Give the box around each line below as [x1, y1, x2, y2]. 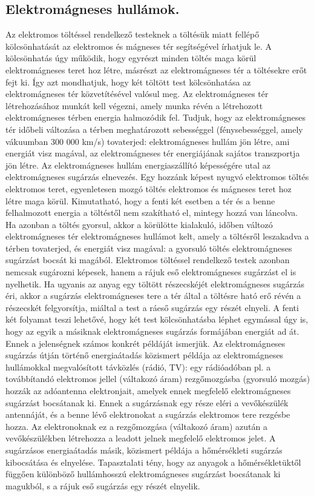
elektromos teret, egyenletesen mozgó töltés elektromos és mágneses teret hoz [5, 182, 292, 195]
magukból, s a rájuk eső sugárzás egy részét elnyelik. [5, 479, 200, 492]
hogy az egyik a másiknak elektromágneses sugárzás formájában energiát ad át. [5, 325, 299, 338]
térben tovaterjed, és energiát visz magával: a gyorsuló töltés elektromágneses [5, 241, 292, 254]
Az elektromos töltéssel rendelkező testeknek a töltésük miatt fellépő [5, 28, 260, 41]
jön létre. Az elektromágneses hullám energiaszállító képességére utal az [5, 158, 270, 171]
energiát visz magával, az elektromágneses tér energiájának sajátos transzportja [5, 147, 300, 159]
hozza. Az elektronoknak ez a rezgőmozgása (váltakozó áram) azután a [5, 420, 267, 432]
